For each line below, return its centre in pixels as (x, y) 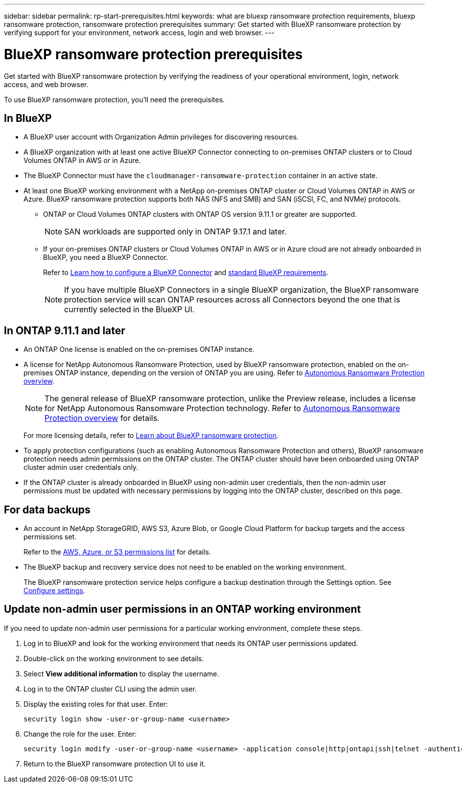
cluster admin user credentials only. (81, 467)
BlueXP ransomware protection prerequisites (153, 54)
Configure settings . (54, 591)
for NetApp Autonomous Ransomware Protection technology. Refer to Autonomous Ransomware (222, 408)
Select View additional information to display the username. (121, 673)
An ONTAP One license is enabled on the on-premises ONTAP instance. (139, 349)
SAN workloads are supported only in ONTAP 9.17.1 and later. (175, 232)
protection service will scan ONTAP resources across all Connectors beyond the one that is (232, 300)
